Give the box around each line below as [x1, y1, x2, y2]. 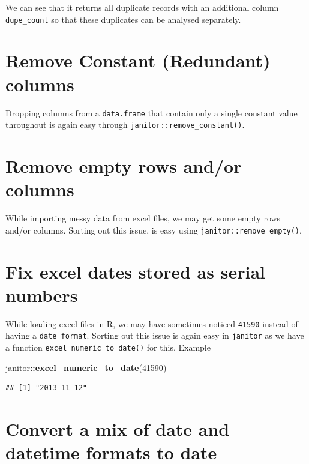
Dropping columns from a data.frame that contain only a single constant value [5, 106, 298, 119]
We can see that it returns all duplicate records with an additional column [5, 1, 279, 13]
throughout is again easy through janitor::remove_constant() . [5, 118, 245, 131]
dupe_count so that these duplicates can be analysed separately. [5, 13, 241, 25]
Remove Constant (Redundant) [5, 48, 271, 73]
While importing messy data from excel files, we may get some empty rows [5, 212, 281, 224]
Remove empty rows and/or [5, 154, 242, 178]
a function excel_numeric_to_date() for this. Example [5, 341, 211, 354]
